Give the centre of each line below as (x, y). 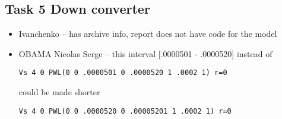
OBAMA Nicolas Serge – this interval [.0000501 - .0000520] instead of (145, 53)
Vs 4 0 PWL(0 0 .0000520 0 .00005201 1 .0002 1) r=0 (125, 111)
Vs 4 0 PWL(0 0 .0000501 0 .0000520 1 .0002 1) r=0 (123, 73)
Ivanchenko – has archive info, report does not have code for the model (148, 34)
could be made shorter (59, 92)
